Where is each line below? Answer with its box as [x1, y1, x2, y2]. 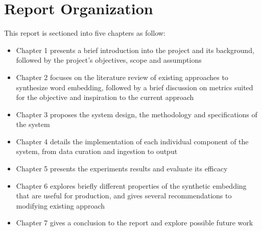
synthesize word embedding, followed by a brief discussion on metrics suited [16, 82, 253, 92]
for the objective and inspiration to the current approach [16, 92, 194, 102]
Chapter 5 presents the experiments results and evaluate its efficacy [16, 163, 228, 174]
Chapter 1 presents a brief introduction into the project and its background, [16, 44, 254, 55]
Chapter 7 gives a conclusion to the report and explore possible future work [16, 217, 253, 228]
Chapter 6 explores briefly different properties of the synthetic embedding [16, 180, 247, 191]
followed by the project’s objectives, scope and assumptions [16, 55, 202, 65]
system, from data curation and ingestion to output [16, 146, 178, 157]
